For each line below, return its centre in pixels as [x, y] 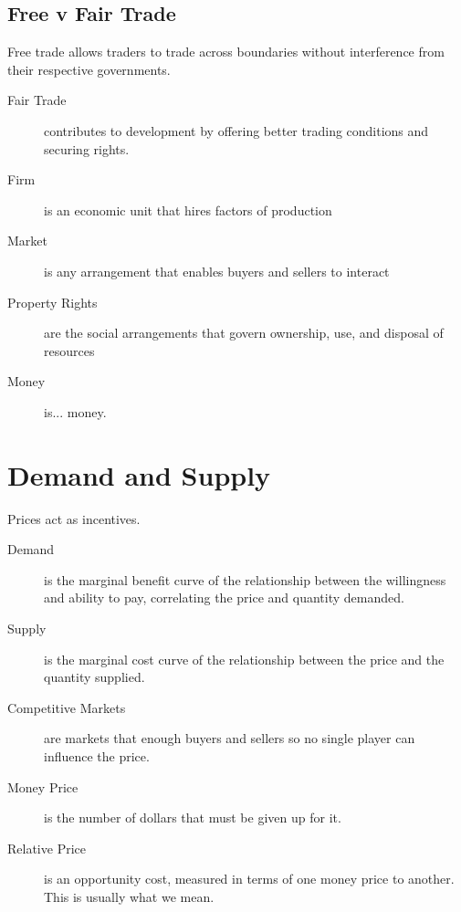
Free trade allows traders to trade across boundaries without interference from [226, 52]
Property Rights [52, 302]
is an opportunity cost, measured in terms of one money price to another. [249, 879]
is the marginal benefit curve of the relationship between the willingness [245, 579]
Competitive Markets [67, 707]
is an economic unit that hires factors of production [188, 210]
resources [69, 350]
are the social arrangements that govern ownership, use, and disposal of [244, 333]
